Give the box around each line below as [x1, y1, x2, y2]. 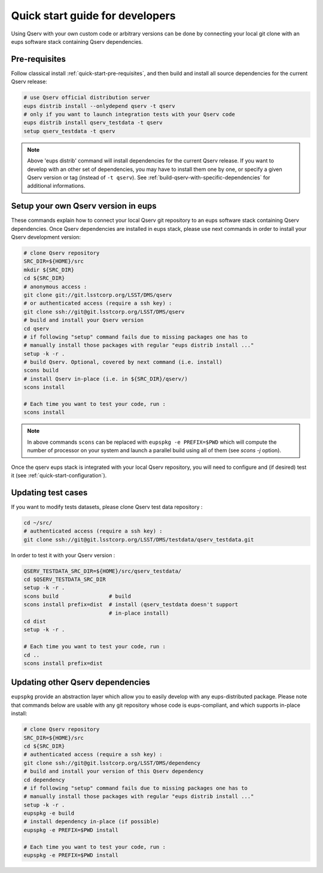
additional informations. [27, 182, 86, 189]
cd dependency [23, 776, 65, 783]
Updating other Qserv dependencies [11, 678, 151, 688]
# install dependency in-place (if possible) [23, 818, 160, 825]
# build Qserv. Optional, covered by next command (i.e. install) [23, 359, 223, 366]
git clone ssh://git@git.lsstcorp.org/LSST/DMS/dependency [23, 759, 200, 766]
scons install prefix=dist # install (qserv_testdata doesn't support [23, 601, 239, 608]
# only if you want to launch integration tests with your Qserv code [23, 111, 236, 118]
